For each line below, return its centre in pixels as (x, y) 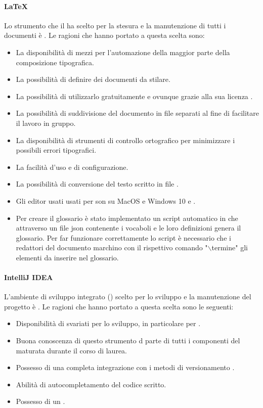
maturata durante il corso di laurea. (71, 350)
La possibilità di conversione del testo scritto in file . (97, 184)
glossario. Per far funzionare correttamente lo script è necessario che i (123, 237)
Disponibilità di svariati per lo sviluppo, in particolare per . (108, 323)
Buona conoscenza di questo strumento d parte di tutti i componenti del (128, 341)
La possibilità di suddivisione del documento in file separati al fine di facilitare (137, 113)
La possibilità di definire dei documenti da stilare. (93, 79)
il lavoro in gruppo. (46, 123)
